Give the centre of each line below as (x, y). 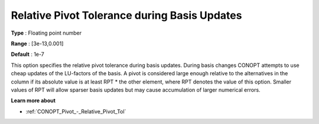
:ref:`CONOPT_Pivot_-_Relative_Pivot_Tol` (76, 111)
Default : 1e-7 (27, 54)
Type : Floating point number (46, 33)
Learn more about (33, 100)
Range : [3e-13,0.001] (37, 43)
